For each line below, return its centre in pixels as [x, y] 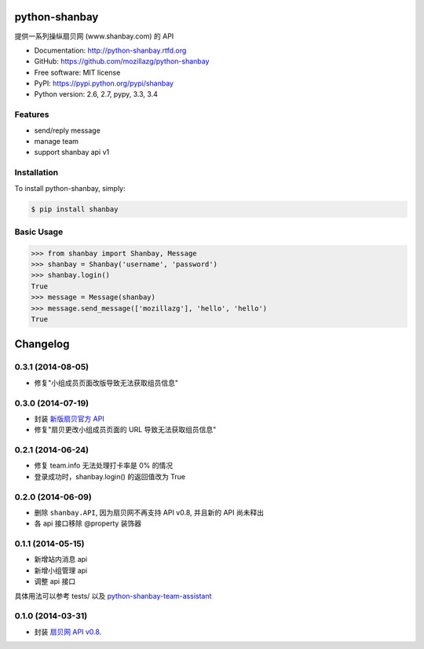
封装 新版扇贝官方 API [69, 418]
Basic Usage [39, 232]
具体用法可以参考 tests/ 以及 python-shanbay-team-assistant [113, 596]
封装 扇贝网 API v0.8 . [68, 632]
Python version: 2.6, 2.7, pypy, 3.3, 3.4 [96, 94]
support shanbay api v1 [72, 152]
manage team [56, 141]
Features [32, 115]
